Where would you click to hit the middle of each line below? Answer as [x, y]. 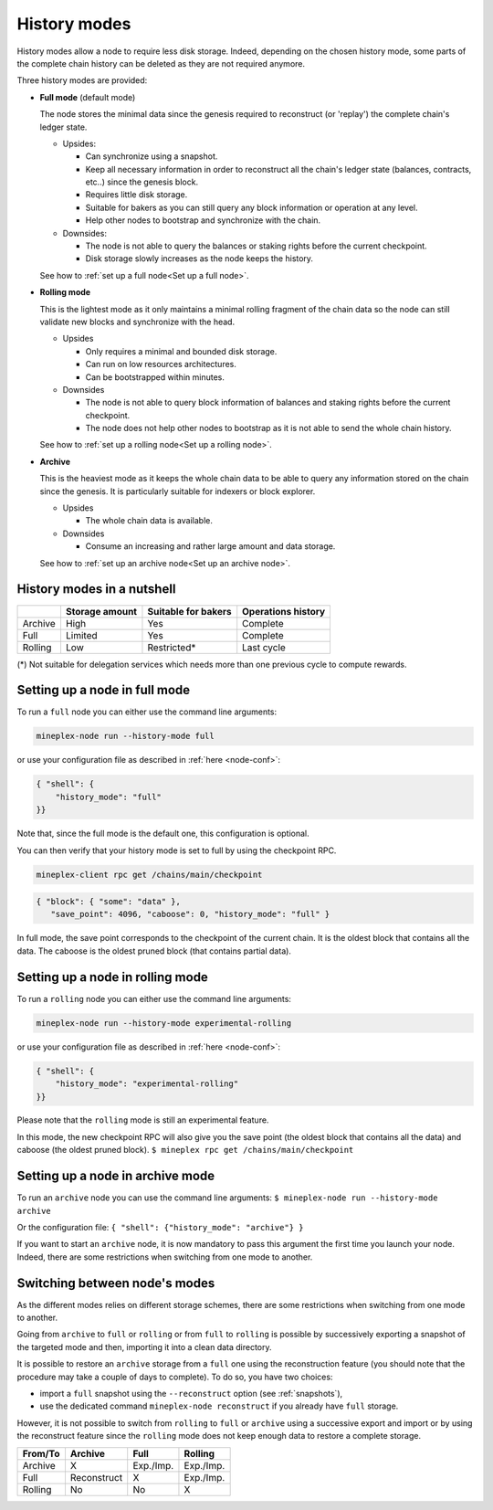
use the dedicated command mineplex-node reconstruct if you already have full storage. [219, 1406]
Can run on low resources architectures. [161, 364]
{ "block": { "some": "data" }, [109, 902]
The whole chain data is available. [149, 521]
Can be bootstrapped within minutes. [155, 377]
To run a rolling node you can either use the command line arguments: [154, 998]
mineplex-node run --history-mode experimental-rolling [164, 1023]
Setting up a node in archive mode [116, 1176]
